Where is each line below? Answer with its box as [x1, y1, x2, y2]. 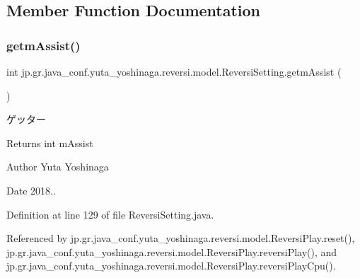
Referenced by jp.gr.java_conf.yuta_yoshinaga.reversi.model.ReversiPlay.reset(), [6, 231, 355, 245]
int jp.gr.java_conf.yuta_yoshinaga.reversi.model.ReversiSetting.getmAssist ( [6, 64, 342, 79]
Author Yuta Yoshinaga [6, 159, 109, 174]
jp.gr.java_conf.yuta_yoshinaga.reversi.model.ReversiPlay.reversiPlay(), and [6, 244, 337, 259]
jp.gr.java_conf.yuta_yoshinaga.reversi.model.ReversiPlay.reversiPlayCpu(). [6, 258, 336, 273]
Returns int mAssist [6, 135, 93, 150]
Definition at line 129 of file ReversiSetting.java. [6, 207, 214, 221]
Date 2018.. [6, 183, 56, 197]
